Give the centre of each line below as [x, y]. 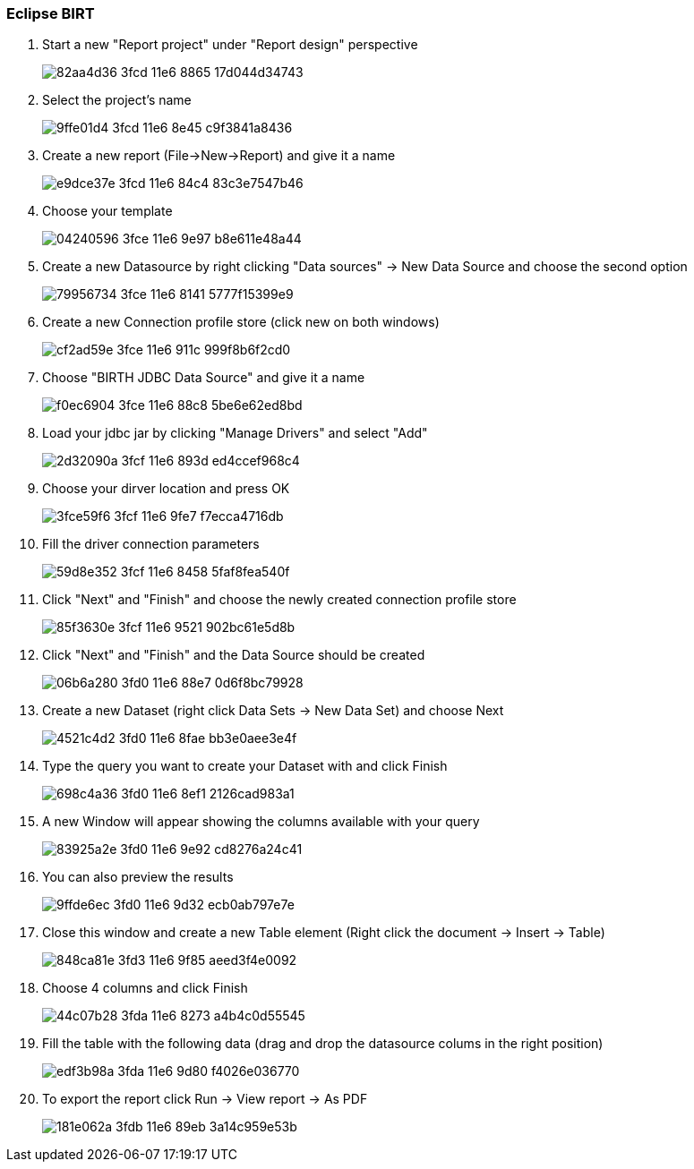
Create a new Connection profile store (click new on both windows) [241, 322]
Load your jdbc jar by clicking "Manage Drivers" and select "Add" [235, 433]
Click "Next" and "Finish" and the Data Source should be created [234, 655]
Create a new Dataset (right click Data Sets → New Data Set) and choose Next [273, 711]
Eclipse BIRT [51, 13]
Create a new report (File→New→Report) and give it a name [219, 156]
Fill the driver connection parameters [151, 544]
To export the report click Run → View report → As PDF [205, 1099]
